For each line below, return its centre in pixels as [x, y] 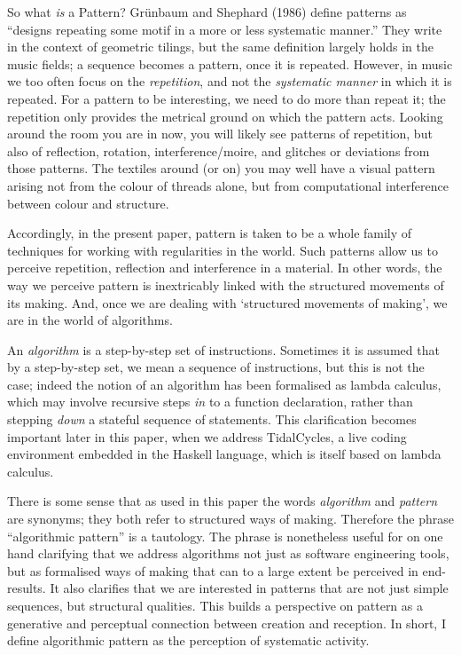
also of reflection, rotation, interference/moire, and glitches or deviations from [219, 150]
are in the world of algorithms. [90, 320]
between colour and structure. [88, 203]
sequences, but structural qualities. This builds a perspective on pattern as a [215, 605]
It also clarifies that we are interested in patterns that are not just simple [249, 588]
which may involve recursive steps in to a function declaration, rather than [210, 402]
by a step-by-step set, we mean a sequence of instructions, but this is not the [216, 367]
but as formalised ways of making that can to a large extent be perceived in [213, 570]
